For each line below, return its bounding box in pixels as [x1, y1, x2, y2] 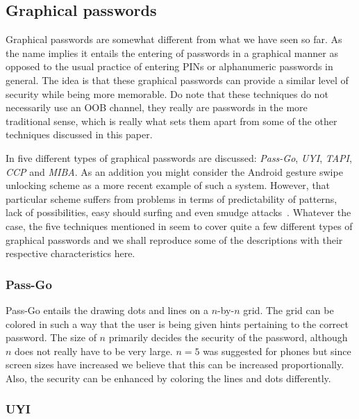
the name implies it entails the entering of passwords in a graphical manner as [6, 45, 338, 60]
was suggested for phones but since [203, 343, 351, 358]
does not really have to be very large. [15, 343, 173, 358]
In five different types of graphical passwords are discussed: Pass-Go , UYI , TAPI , [6, 150, 352, 165]
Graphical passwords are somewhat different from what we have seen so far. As [6, 32, 342, 47]
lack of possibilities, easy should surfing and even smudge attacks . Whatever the [6, 205, 351, 220]
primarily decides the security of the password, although [108, 330, 348, 345]
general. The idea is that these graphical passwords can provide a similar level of [6, 72, 349, 87]
